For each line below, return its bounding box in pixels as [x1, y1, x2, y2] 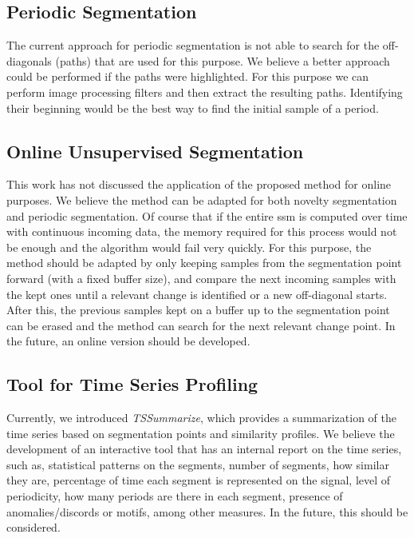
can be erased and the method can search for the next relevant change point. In [6, 317, 396, 333]
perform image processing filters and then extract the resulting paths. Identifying [6, 83, 403, 100]
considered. [6, 519, 61, 536]
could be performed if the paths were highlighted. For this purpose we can [6, 68, 369, 85]
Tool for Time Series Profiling [6, 372, 258, 397]
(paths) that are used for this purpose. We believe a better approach [55, 52, 390, 69]
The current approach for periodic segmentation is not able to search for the [6, 37, 380, 54]
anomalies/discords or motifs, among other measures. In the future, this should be [6, 503, 408, 520]
